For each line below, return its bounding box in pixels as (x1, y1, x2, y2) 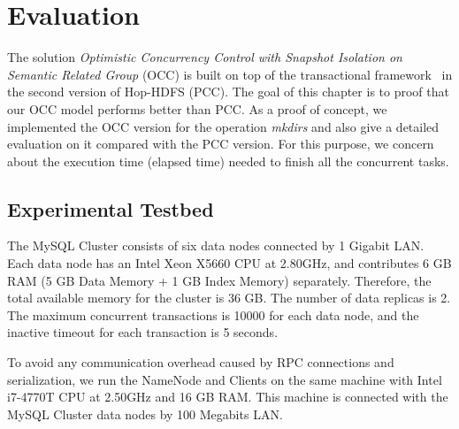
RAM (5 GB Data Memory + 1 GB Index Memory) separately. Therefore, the (7, 271, 432, 289)
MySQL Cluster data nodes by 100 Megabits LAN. (7, 404, 283, 423)
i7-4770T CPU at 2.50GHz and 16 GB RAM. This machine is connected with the (7, 387, 448, 406)
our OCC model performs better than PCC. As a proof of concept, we (7, 99, 387, 118)
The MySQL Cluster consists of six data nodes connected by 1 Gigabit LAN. (7, 236, 425, 255)
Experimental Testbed (7, 195, 214, 222)
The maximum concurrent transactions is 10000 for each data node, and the (7, 305, 419, 324)
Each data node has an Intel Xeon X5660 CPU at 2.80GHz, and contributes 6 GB (7, 254, 452, 272)
